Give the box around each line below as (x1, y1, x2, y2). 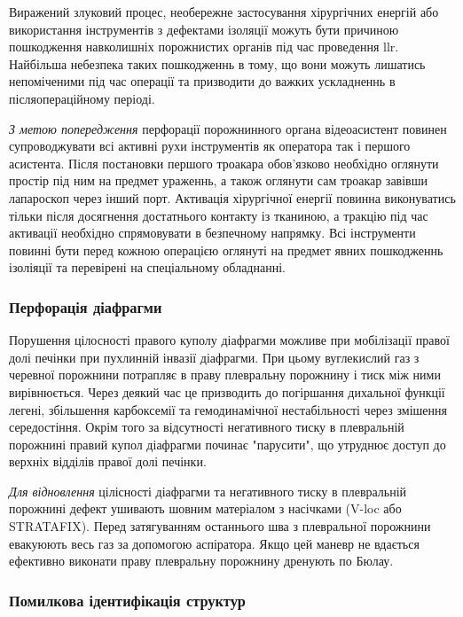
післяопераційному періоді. (9, 89, 155, 107)
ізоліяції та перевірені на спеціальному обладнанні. (9, 258, 286, 277)
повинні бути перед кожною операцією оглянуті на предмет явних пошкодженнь (9, 240, 443, 259)
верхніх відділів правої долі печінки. (9, 452, 207, 471)
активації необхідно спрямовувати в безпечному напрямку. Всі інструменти (9, 223, 416, 242)
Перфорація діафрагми (9, 295, 162, 317)
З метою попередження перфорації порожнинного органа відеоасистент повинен (9, 119, 447, 137)
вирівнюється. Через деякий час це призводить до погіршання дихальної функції (9, 382, 445, 401)
